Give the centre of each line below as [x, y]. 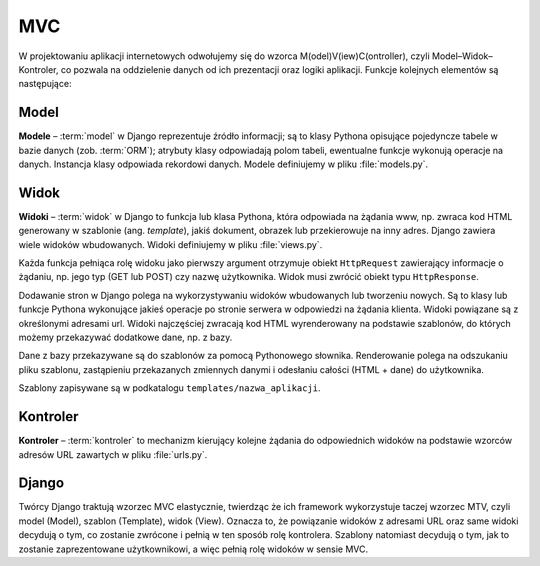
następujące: [45, 84]
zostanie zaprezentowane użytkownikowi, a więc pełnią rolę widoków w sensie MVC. [193, 549]
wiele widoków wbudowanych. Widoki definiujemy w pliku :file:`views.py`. [170, 244]
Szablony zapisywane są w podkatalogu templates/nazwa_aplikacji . [169, 388]
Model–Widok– [462, 56]
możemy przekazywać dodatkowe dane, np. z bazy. [125, 337]
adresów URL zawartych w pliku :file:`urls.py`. [113, 454]
